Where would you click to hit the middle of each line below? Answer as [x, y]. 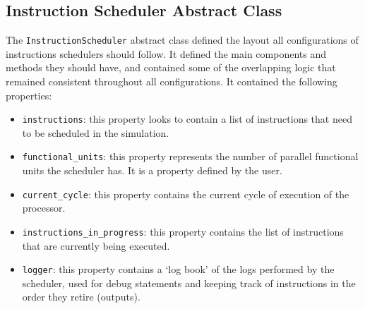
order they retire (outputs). [81, 297]
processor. [44, 208]
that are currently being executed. [96, 245]
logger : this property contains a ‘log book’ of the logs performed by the [178, 269]
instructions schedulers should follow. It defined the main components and [166, 53]
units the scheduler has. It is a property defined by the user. [152, 170]
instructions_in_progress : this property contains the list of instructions [183, 231]
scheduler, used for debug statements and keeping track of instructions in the [189, 283]
